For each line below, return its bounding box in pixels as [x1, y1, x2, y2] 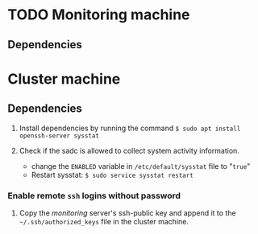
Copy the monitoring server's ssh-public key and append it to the [19, 207, 236, 218]
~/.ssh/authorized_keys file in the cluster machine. [19, 216, 189, 226]
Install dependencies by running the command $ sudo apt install [19, 123, 241, 133]
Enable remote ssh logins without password [7, 190, 181, 201]
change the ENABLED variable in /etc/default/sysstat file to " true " [31, 161, 251, 170]
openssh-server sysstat [19, 131, 100, 140]
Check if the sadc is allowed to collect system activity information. [19, 146, 239, 155]
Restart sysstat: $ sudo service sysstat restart [31, 170, 194, 179]
